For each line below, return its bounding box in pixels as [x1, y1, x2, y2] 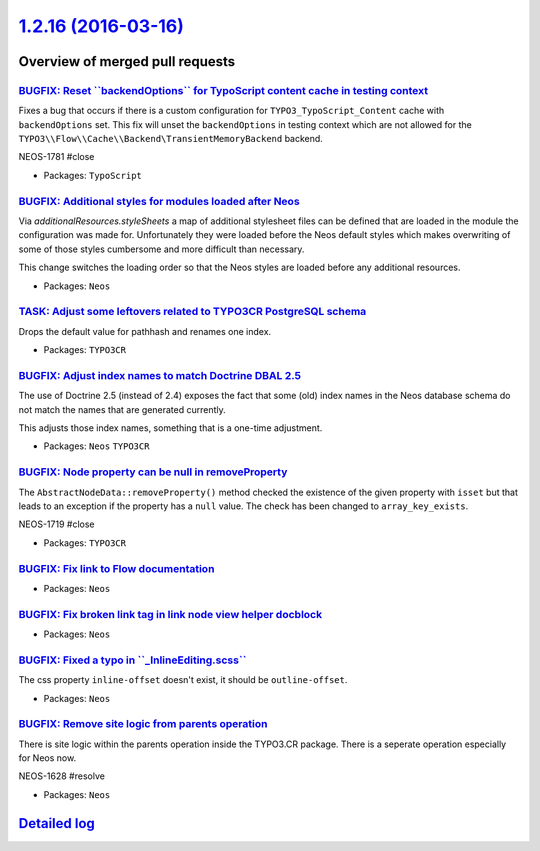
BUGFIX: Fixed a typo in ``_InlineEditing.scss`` [18, 653, 247, 667]
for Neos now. [18, 752, 77, 764]
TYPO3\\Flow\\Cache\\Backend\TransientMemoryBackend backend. [18, 133, 324, 145]
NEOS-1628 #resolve [18, 770, 105, 782]
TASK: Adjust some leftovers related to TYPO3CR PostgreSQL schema [18, 305, 367, 319]
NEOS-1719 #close [18, 518, 95, 530]
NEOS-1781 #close [18, 151, 95, 163]
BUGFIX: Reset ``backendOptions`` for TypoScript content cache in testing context [18, 83, 429, 97]
